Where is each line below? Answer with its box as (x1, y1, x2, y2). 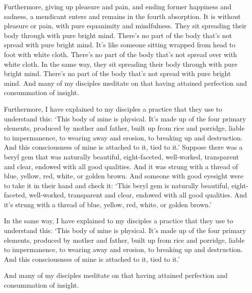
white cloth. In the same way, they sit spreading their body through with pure (4, 59, 237, 69)
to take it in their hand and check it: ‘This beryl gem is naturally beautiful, (4, 180, 230, 190)
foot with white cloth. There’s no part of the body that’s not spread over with (4, 49, 237, 59)
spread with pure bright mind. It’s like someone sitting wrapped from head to (4, 39, 235, 50)
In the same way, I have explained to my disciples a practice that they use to (4, 215, 234, 226)
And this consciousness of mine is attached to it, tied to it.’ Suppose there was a (4, 142, 243, 152)
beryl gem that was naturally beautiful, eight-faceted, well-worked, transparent (4, 151, 239, 161)
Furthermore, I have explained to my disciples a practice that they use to (4, 103, 222, 114)
